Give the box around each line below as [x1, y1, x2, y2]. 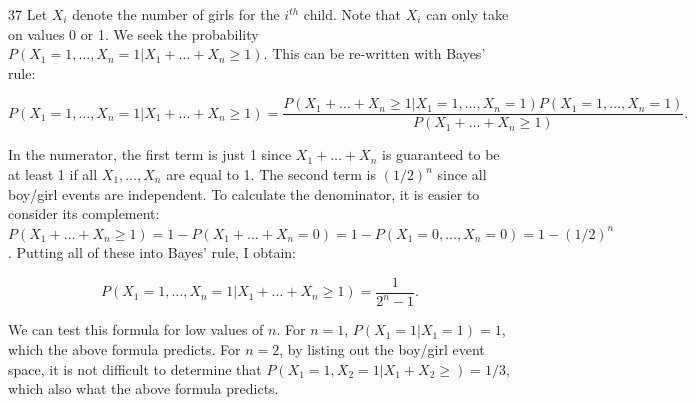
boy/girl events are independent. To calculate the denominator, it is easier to [8, 183, 480, 204]
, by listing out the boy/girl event [279, 339, 485, 359]
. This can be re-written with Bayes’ [263, 43, 486, 64]
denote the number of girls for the [72, 4, 280, 24]
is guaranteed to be [382, 144, 500, 165]
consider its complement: [8, 203, 160, 224]
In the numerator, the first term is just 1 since [8, 144, 292, 165]
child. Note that [303, 4, 402, 24]
